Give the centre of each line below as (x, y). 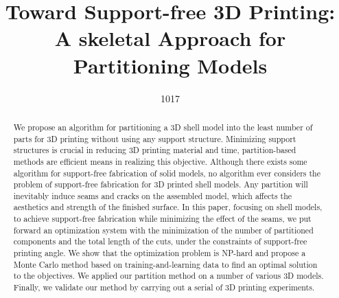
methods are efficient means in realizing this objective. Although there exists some (160, 161)
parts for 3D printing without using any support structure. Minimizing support (155, 138)
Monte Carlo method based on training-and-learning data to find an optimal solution (165, 264)
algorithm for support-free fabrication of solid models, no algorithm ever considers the (167, 173)
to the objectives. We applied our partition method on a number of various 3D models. (168, 276)
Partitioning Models (170, 65)
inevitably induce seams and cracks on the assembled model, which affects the (153, 195)
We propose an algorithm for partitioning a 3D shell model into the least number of (163, 127)
